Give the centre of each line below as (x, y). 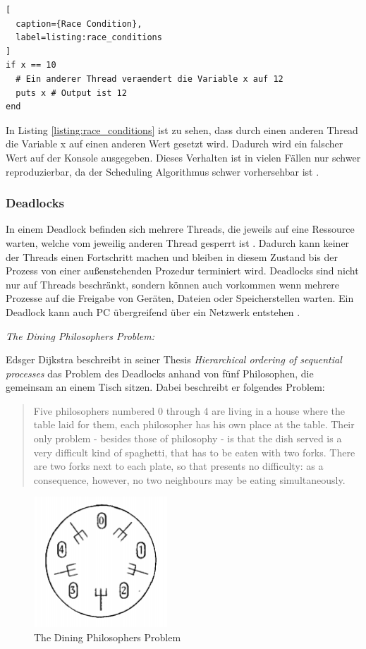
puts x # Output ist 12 (71, 93)
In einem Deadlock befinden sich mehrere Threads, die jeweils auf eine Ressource (180, 229)
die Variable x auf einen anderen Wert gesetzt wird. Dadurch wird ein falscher (175, 144)
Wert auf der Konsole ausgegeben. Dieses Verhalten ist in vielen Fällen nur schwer (183, 157)
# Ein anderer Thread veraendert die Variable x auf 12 (150, 79)
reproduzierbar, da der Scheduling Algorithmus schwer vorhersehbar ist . (163, 171)
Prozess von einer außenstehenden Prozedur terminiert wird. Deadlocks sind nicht (182, 271)
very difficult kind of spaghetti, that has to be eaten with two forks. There (194, 452)
